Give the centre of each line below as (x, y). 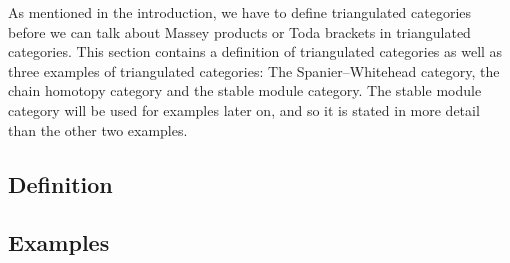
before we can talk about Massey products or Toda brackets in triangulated (239, 31)
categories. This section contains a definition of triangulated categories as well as (255, 51)
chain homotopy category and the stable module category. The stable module (245, 90)
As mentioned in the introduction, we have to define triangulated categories (240, 12)
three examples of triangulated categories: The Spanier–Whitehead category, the (254, 70)
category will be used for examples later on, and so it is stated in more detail (244, 109)
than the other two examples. (98, 129)
